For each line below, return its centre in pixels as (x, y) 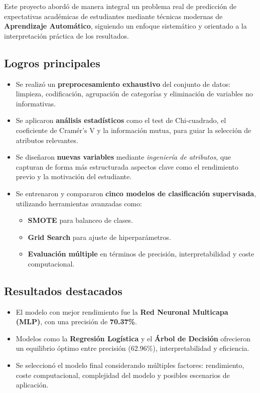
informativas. (36, 103)
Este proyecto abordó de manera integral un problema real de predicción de (120, 6)
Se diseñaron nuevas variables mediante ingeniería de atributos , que (123, 157)
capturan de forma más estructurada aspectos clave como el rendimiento (127, 166)
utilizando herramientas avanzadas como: (79, 203)
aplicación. (32, 385)
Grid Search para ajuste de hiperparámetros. (99, 237)
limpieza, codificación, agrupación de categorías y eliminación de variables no (134, 94)
